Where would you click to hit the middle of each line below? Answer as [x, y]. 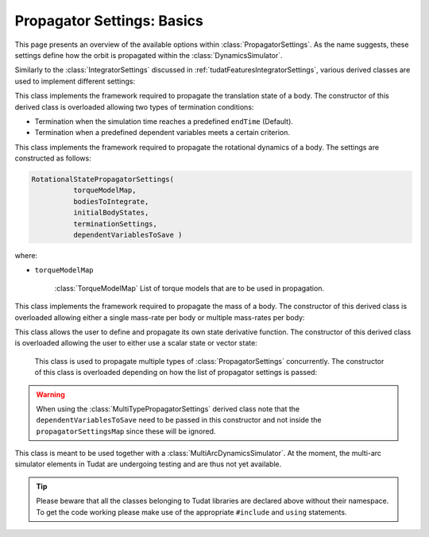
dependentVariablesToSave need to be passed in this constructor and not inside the [179, 420]
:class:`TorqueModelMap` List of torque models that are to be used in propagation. [189, 288]
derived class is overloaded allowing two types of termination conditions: [134, 106]
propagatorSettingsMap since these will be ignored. [126, 431]
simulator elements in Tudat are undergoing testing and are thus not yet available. [148, 464]
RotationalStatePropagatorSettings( [103, 180]
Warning [50, 394]
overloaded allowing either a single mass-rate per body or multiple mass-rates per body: [160, 317]
